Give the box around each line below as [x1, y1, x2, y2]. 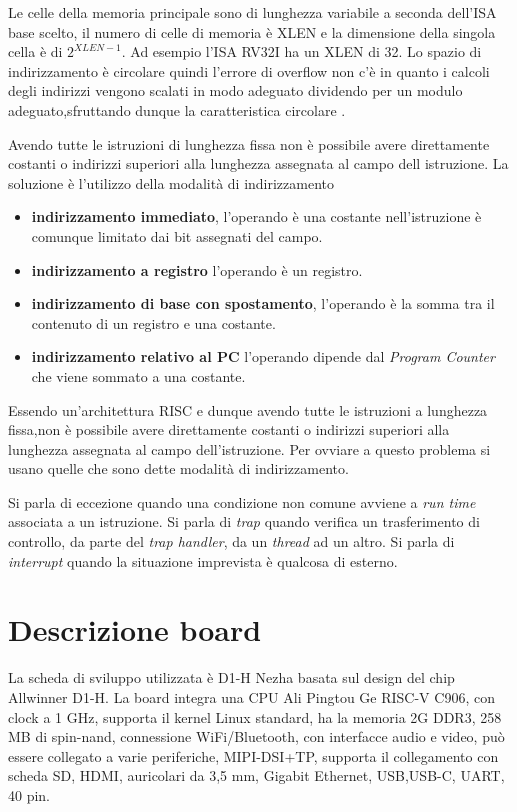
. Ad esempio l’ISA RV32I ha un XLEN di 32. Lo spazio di [121, 41, 482, 62]
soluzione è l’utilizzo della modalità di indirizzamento [8, 172, 335, 193]
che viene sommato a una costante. [31, 365, 246, 386]
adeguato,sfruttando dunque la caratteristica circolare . [8, 99, 346, 120]
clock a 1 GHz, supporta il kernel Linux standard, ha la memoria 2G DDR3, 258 [8, 706, 502, 727]
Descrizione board [8, 609, 262, 650]
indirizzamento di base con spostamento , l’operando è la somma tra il [31, 293, 495, 314]
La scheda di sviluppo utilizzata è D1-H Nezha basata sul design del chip [8, 667, 455, 688]
